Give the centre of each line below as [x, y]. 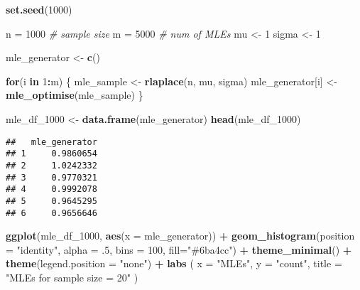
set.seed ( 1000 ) [39, 9]
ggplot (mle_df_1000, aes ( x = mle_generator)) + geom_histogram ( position [180, 236]
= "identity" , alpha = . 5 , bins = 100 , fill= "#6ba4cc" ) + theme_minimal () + [179, 249]
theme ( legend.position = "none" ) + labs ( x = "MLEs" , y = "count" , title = [174, 263]
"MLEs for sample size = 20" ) [72, 277]
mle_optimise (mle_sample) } [75, 95]
